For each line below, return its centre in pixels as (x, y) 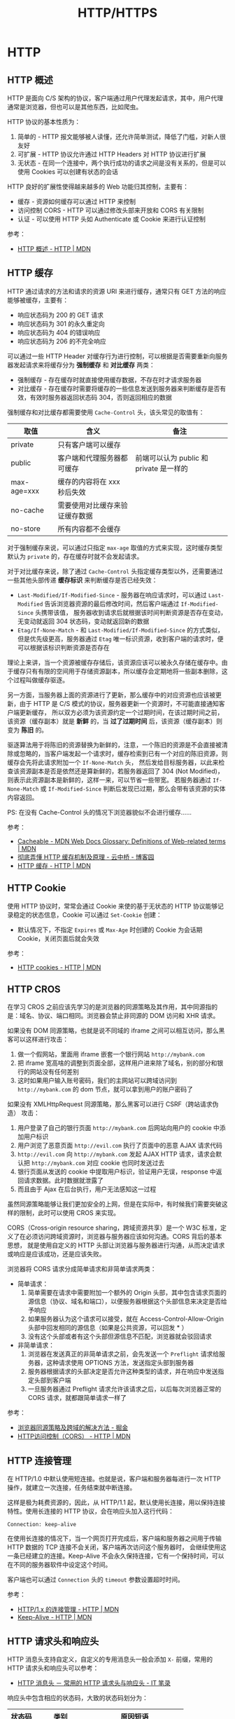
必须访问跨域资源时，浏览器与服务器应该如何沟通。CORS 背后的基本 (124, 1237)
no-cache (27, 510)
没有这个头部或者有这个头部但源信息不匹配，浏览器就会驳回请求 (120, 1336)
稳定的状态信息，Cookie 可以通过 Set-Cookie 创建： (87, 915)
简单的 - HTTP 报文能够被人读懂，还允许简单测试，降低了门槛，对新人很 (121, 137)
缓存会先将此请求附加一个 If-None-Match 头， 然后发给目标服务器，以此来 (113, 762)
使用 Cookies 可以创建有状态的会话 (68, 172)
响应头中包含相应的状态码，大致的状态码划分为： (78, 1698)
